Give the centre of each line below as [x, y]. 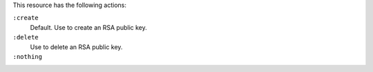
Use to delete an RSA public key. [76, 47]
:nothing [28, 56]
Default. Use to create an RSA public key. [89, 27]
